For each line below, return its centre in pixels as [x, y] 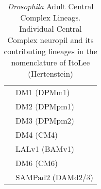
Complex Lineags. [50, 17]
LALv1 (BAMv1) [45, 149]
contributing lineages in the [50, 51]
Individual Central [50, 29]
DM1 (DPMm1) [43, 92]
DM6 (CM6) [37, 163]
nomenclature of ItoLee [51, 62]
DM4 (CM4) [37, 135]
